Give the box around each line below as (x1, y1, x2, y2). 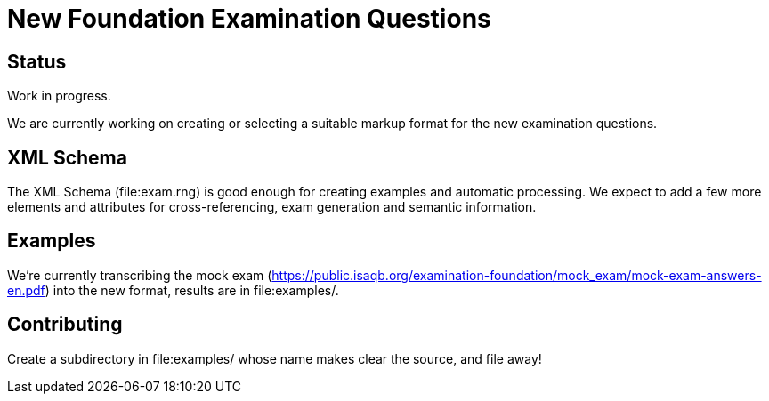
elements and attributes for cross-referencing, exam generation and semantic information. (7, 199, 537, 215)
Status (7, 50, 67, 73)
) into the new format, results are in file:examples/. (45, 282, 339, 298)
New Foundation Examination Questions (7, 4, 491, 34)
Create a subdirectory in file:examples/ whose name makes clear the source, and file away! (7, 350, 542, 366)
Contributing (7, 313, 123, 336)
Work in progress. (7, 88, 111, 104)
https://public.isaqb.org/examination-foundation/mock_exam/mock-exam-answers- (271, 267, 762, 283)
